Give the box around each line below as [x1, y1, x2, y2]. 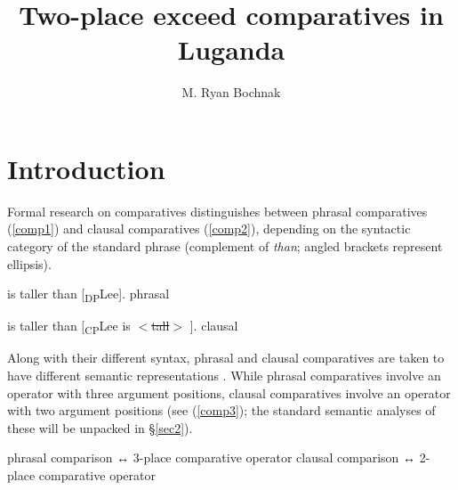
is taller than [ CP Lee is [7, 316, 131, 338]
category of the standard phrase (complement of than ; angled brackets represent [7, 237, 443, 256]
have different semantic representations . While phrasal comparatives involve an [7, 366, 441, 385]
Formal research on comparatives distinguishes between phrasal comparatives [7, 201, 428, 220]
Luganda [177, 31, 285, 68]
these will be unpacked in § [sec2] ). [7, 418, 193, 437]
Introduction [7, 150, 165, 186]
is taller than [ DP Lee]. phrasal [7, 284, 170, 306]
